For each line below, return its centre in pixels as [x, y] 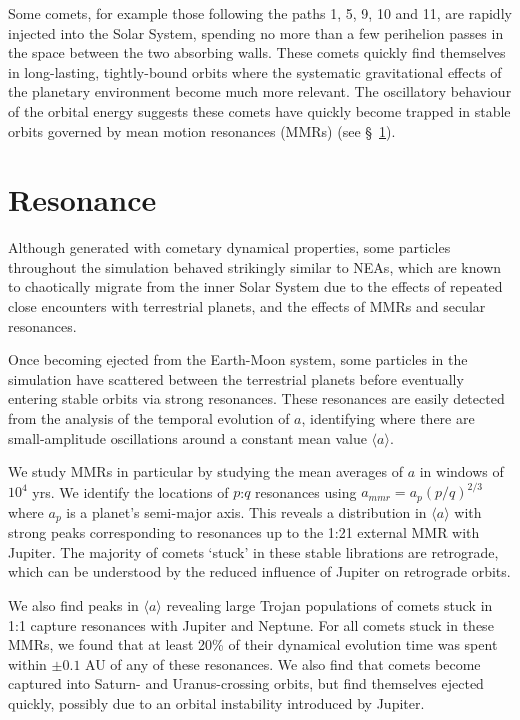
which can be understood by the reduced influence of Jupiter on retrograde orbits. [259, 571]
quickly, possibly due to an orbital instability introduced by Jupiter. [216, 702]
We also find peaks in [73, 605]
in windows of [461, 471]
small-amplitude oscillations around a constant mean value [187, 437]
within [27, 663]
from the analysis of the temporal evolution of [149, 418]
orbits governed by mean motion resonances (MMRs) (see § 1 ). [202, 130]
